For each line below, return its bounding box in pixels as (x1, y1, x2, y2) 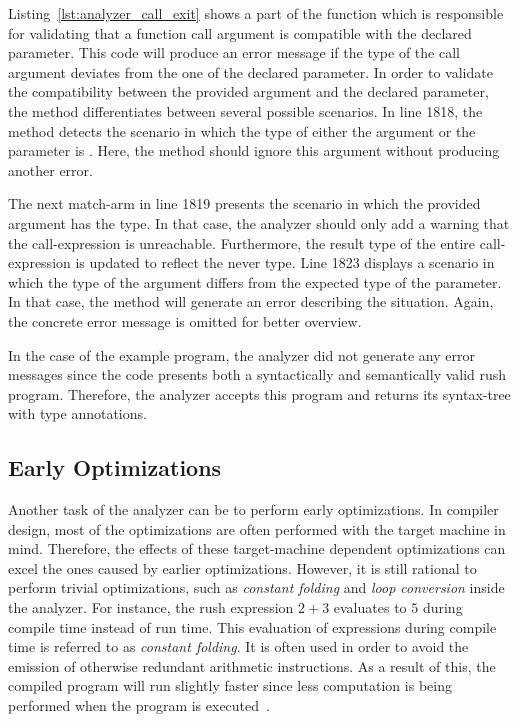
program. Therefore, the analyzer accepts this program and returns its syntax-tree (8, 383, 511, 404)
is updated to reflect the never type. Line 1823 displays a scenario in (75, 252, 495, 273)
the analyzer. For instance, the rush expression (8, 597, 294, 618)
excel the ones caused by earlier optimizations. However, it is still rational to (8, 557, 477, 578)
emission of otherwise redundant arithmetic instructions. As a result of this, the (8, 655, 496, 676)
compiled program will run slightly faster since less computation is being (8, 675, 452, 696)
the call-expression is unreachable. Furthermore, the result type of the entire (8, 232, 476, 253)
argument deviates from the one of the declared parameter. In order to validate (8, 61, 493, 82)
